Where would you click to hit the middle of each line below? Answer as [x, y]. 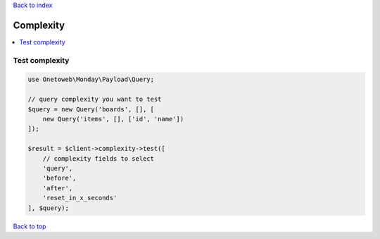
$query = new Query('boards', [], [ [91, 109]
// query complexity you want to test [95, 99]
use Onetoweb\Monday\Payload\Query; [91, 80]
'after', [58, 188]
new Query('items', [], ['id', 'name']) [113, 119]
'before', [59, 178]
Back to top [30, 226]
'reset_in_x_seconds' [80, 198]
